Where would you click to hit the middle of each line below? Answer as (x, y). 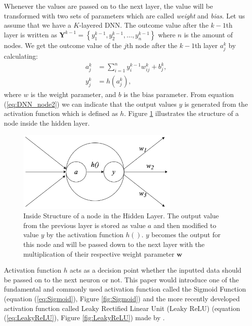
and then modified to (185, 225)
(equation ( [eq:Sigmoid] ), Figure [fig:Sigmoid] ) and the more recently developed (122, 298)
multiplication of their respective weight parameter (99, 253)
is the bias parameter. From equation (179, 94)
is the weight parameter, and (74, 94)
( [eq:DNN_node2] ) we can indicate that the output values (90, 104)
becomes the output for (186, 235)
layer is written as (31, 34)
